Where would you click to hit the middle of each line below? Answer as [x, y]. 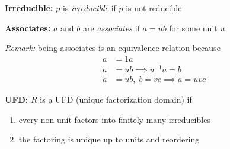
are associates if [111, 28]
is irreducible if [89, 8]
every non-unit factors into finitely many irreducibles [114, 119]
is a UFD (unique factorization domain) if [116, 99]
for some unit [193, 28]
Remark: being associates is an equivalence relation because [113, 48]
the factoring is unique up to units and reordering [109, 139]
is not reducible [154, 8]
